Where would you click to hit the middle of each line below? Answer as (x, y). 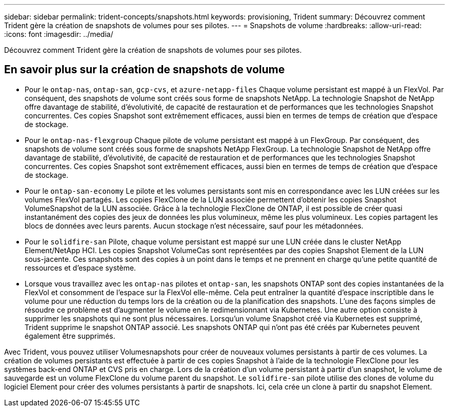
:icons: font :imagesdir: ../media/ (59, 34)
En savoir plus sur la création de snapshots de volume (145, 70)
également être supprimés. (70, 336)
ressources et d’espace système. (80, 268)
